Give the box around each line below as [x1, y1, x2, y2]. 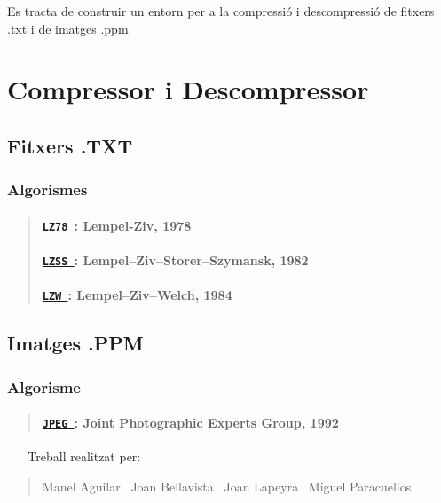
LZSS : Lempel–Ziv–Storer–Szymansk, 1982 [42, 251, 309, 270]
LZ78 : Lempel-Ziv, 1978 [42, 216, 192, 234]
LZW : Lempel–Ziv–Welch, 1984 [42, 286, 232, 304]
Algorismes [7, 178, 88, 200]
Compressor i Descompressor [7, 71, 369, 107]
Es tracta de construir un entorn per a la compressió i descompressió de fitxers [7, 2, 435, 20]
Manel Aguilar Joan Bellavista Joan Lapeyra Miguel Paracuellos [42, 477, 412, 496]
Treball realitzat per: [28, 447, 141, 466]
